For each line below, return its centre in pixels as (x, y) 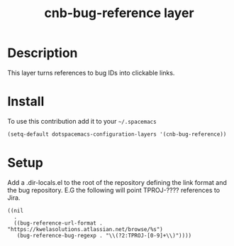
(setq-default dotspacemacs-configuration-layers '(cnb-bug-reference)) (117, 134)
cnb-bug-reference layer (119, 13)
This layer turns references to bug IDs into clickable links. (91, 73)
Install (26, 102)
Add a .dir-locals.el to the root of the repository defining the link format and (117, 182)
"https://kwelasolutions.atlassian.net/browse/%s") (85, 229)
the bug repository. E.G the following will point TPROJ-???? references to (114, 190)
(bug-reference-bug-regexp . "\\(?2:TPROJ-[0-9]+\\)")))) (104, 235)
